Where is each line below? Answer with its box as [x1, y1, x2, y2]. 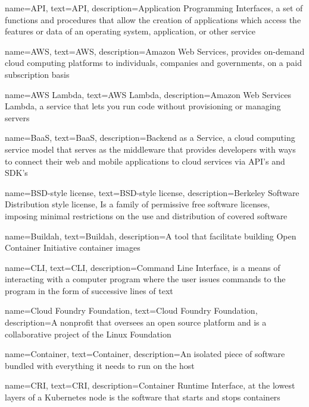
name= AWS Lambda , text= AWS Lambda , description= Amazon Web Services [5, 88, 291, 100]
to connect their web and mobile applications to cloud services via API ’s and [5, 154, 285, 167]
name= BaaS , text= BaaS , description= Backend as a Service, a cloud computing [5, 131, 295, 144]
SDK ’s [5, 166, 28, 179]
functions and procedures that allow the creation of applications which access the [5, 13, 301, 26]
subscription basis [5, 68, 70, 80]
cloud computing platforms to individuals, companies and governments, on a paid [5, 56, 302, 69]
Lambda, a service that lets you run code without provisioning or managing [5, 100, 281, 112]
